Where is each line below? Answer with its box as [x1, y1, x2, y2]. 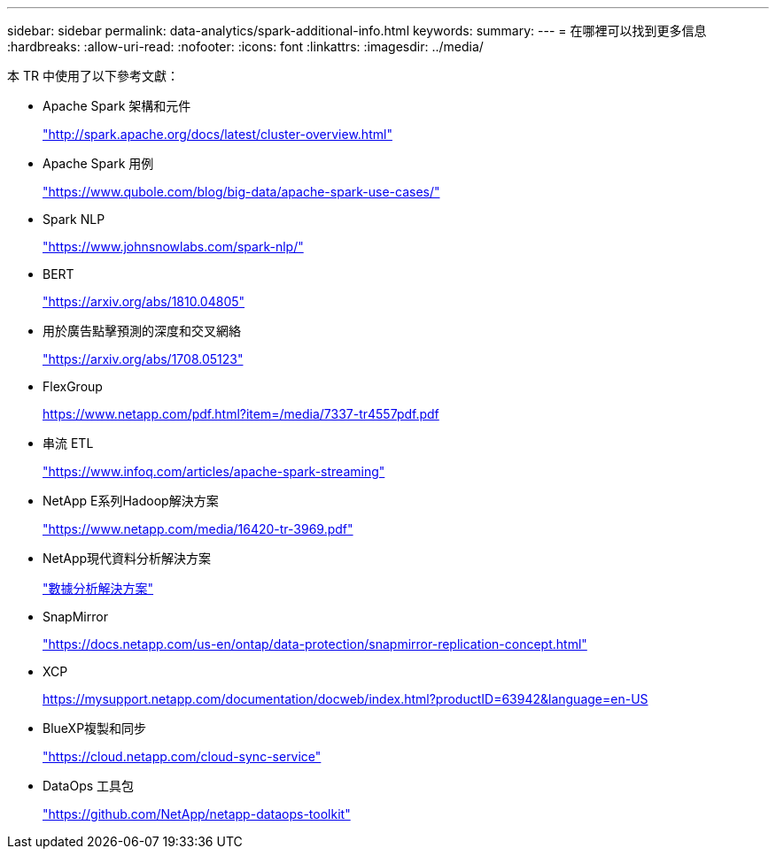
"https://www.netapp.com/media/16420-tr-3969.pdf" [43, 521, 353, 536]
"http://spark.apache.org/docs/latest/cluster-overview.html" [43, 127, 392, 142]
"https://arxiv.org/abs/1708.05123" [43, 351, 244, 366]
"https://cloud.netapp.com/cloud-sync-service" [43, 749, 322, 764]
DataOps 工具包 [43, 778, 135, 793]
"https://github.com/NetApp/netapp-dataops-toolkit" [43, 806, 351, 821]
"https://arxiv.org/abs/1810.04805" [43, 294, 245, 309]
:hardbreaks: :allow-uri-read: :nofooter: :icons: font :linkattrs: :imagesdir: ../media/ [7, 39, 484, 54]
